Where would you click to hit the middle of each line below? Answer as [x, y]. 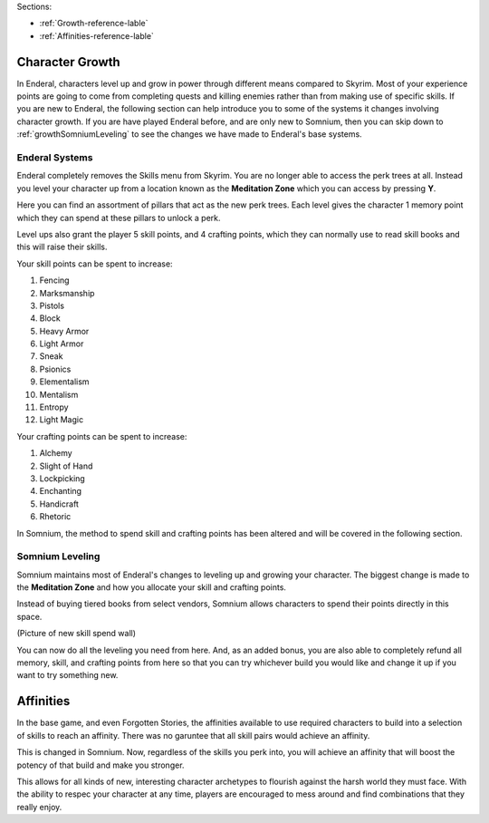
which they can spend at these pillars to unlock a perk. [119, 218]
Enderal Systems [55, 158]
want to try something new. [67, 675]
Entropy [54, 407]
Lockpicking [62, 478]
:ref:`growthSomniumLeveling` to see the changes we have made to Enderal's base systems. [189, 134]
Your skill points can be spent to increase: [95, 264]
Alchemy [56, 453]
